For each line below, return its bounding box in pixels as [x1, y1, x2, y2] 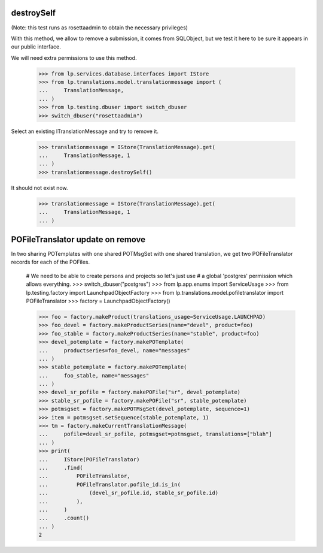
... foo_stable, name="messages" [38, 372, 150, 379]
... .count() [38, 515, 90, 521]
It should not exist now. [11, 184, 68, 191]
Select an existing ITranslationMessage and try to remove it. [11, 128, 159, 135]
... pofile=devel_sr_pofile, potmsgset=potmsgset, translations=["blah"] [38, 431, 272, 437]
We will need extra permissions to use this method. [11, 54, 137, 61]
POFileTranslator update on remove [11, 234, 146, 244]
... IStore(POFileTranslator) [38, 456, 140, 463]
